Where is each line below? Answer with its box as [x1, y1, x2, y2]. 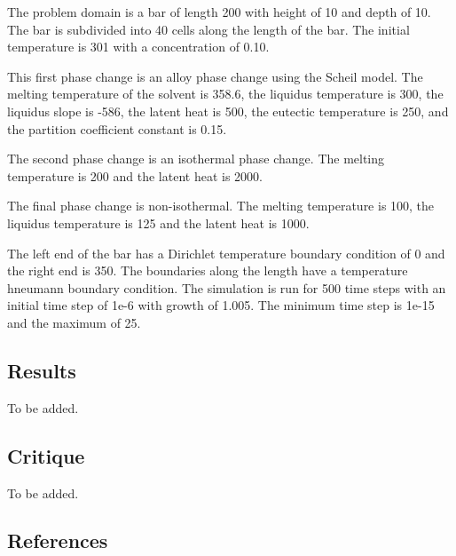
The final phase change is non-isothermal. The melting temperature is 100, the [7, 196, 435, 215]
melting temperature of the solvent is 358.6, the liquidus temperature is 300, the [7, 84, 444, 103]
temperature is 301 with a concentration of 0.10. [7, 37, 270, 56]
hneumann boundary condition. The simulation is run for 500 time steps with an [7, 278, 446, 297]
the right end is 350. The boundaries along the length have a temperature [7, 261, 408, 280]
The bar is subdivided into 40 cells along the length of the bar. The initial [7, 20, 410, 38]
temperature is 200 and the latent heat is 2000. [7, 166, 263, 185]
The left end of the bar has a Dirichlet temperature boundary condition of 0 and [7, 243, 445, 262]
